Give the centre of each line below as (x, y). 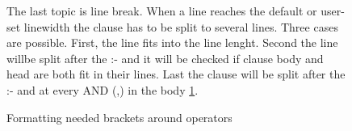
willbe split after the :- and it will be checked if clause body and (165, 58)
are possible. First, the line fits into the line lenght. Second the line (172, 42)
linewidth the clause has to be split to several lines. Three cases (181, 26)
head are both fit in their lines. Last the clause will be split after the (176, 74)
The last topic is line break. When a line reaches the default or (162, 11)
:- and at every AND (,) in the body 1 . (103, 89)
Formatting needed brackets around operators (119, 117)
